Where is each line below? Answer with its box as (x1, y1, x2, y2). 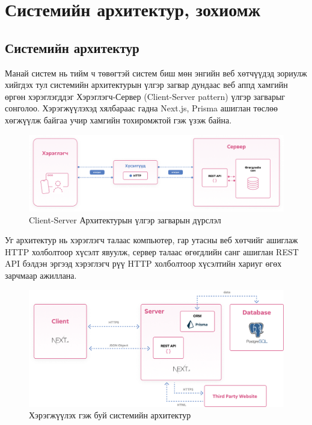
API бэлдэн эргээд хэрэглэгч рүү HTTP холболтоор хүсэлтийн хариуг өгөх (5, 257, 282, 270)
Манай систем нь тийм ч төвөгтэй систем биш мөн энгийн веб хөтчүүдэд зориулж (5, 66, 307, 79)
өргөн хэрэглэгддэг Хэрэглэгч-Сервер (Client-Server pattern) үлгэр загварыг (5, 90, 286, 102)
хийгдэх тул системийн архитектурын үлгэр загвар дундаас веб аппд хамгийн (5, 78, 288, 91)
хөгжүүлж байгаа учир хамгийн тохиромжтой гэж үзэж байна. (5, 113, 232, 126)
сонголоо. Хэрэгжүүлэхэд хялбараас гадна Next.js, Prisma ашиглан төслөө (5, 102, 278, 114)
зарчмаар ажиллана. (5, 269, 77, 282)
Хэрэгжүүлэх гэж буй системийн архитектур (29, 409, 191, 421)
